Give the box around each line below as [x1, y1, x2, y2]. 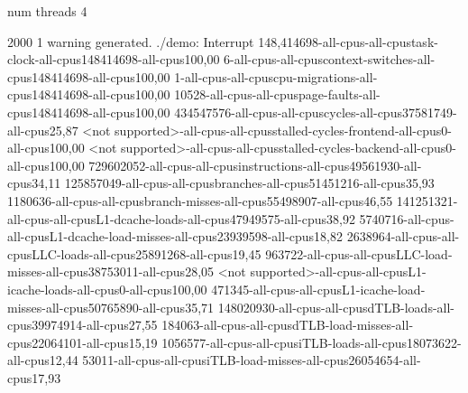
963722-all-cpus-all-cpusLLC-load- [265, 244, 453, 263]
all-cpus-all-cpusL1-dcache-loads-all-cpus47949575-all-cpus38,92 [7, 209, 355, 228]
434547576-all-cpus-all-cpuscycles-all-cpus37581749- [174, 102, 457, 121]
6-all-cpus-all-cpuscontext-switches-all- [224, 50, 436, 69]
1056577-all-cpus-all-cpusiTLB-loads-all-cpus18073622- [161, 332, 462, 351]
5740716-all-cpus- [359, 209, 454, 228]
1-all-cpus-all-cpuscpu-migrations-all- [174, 67, 378, 86]
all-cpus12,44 [7, 351, 78, 370]
